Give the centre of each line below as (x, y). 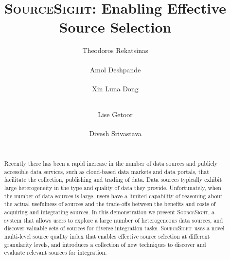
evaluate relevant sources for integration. (55, 252)
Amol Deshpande (115, 69)
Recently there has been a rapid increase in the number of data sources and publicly (111, 164)
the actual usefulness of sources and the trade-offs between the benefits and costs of (110, 204)
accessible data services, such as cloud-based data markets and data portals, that (106, 171)
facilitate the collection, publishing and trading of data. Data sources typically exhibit (113, 180)
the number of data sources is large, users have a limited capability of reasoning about (113, 196)
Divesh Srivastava (115, 133)
